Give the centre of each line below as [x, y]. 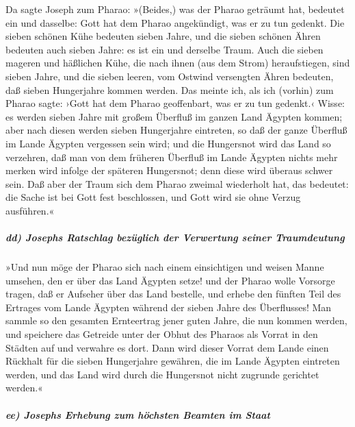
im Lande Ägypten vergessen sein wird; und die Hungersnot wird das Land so [168, 143]
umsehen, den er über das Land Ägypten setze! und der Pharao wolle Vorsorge [170, 280]
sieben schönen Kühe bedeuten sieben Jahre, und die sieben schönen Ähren [163, 36]
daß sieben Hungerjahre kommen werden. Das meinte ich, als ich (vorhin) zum [170, 89]
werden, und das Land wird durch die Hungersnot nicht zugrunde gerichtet [162, 374]
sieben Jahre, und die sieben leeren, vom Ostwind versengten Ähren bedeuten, [170, 76]
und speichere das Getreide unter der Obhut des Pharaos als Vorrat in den [162, 334]
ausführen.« [30, 210]
